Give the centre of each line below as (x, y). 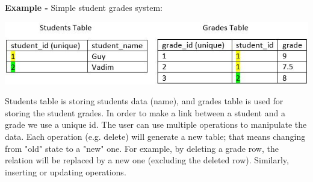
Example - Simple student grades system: (84, 7)
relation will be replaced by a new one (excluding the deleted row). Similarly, (147, 160)
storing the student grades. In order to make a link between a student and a (145, 112)
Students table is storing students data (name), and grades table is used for (144, 101)
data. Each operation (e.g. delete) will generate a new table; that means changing (155, 136)
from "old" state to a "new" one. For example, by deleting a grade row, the (142, 148)
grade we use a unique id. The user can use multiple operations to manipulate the (156, 124)
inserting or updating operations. (66, 171)
